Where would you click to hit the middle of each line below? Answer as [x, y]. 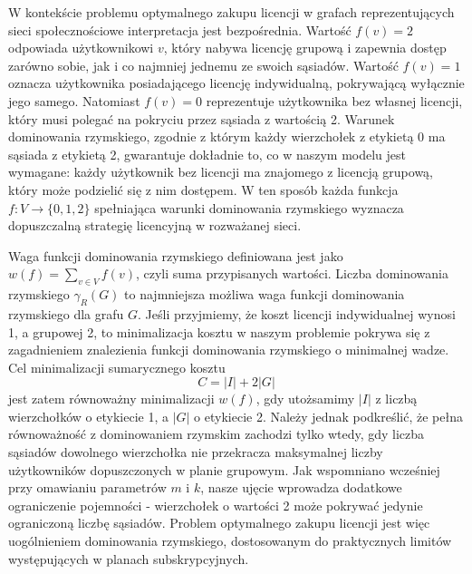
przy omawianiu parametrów [87, 487]
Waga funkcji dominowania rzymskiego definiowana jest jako [176, 255]
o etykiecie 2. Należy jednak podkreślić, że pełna [328, 416]
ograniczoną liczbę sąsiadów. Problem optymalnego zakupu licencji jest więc [219, 523]
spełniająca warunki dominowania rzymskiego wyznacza [249, 207]
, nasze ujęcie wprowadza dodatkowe [301, 487]
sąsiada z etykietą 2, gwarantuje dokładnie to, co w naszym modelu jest [207, 154]
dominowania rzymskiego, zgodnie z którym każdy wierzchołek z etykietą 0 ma [227, 136]
